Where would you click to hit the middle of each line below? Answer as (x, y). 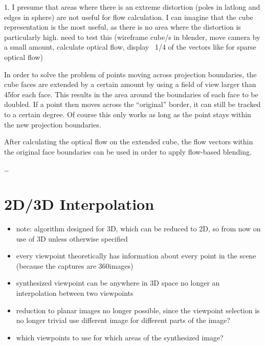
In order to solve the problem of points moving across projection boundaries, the (130, 74)
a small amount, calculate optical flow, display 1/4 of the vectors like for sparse (130, 47)
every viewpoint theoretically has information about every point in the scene (136, 256)
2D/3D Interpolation (79, 204)
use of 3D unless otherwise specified (72, 238)
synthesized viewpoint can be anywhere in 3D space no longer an (118, 283)
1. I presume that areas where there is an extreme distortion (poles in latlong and (132, 7)
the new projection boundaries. (53, 124)
